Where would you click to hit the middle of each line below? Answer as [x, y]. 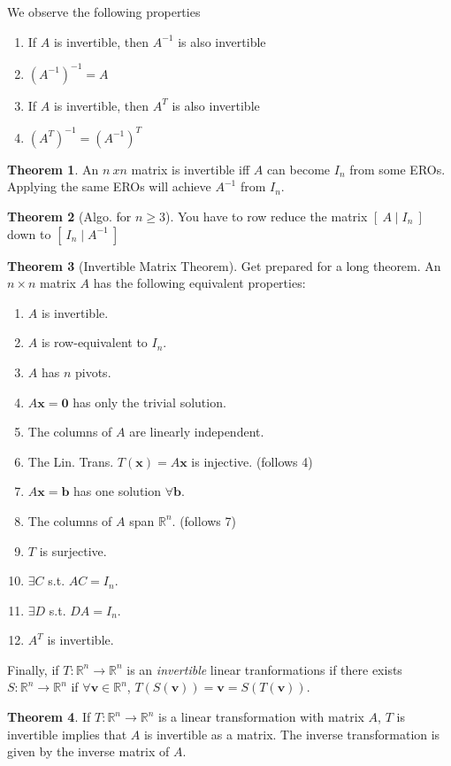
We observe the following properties [104, 12]
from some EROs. [397, 169]
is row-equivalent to [94, 342]
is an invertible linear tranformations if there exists [264, 669]
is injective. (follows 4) [252, 461]
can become [298, 169]
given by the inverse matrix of [88, 751]
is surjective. [73, 550]
